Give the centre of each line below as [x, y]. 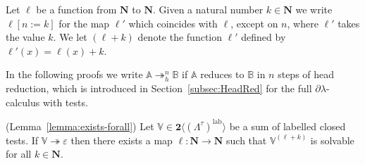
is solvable [332, 140]
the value [25, 37]
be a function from [76, 9]
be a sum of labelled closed [287, 126]
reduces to [222, 74]
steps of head [306, 74]
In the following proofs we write [74, 74]
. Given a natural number [208, 9]
